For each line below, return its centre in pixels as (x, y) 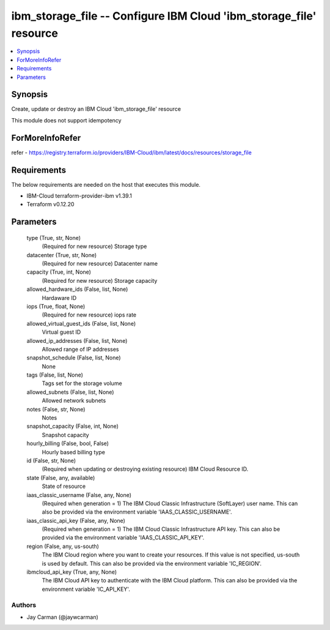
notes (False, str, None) (56, 409)
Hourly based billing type (73, 452)
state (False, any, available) (61, 478)
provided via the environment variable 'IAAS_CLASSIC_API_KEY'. (123, 538)
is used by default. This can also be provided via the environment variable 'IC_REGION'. (152, 563)
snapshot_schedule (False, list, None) (74, 358)
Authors (24, 605)
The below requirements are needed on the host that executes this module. (106, 184)
